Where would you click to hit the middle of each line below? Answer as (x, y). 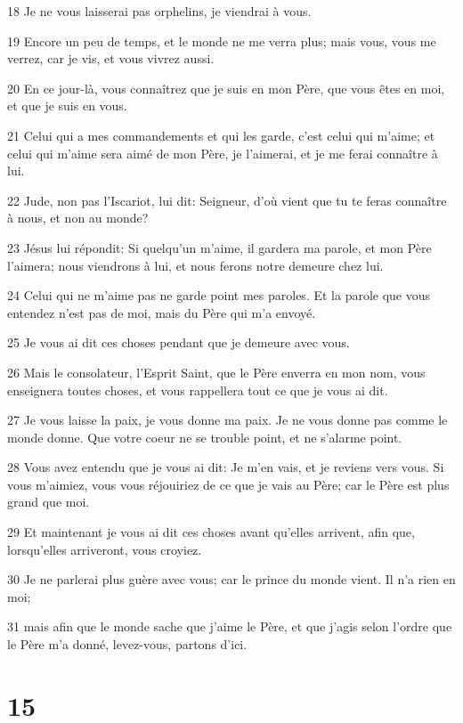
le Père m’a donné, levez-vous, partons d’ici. (127, 644)
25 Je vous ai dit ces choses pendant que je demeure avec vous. (179, 342)
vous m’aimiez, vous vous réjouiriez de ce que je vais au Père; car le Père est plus (228, 484)
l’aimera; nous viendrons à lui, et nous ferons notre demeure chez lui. (195, 265)
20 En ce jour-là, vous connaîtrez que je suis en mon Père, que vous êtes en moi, (226, 88)
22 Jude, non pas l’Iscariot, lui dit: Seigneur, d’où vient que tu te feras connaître (227, 200)
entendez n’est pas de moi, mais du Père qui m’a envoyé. (162, 312)
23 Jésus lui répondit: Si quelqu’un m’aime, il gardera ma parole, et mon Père (219, 247)
